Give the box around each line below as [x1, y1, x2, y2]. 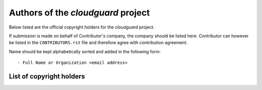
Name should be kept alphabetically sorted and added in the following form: [9, 48, 161, 54]
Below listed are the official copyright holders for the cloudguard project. [9, 24, 155, 30]
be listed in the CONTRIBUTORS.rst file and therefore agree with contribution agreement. [9, 40, 188, 45]
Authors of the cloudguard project [9, 7, 150, 18]
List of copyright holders [9, 72, 85, 80]
